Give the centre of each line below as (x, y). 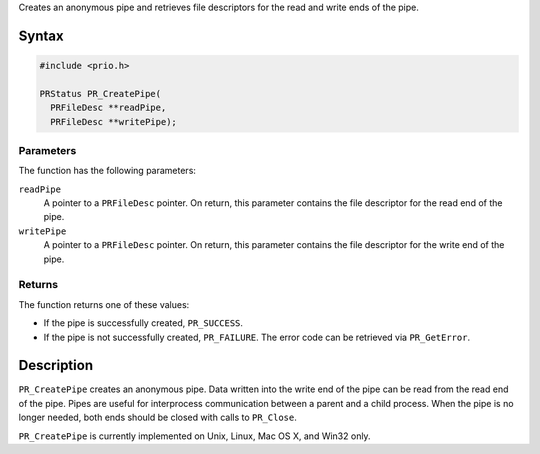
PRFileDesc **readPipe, (108, 108)
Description (56, 365)
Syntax (41, 35)
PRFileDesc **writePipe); (113, 121)
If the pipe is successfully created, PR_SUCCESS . (143, 323)
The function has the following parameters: (107, 171)
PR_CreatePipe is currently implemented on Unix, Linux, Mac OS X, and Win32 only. (194, 436)
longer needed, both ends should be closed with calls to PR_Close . (157, 417)
